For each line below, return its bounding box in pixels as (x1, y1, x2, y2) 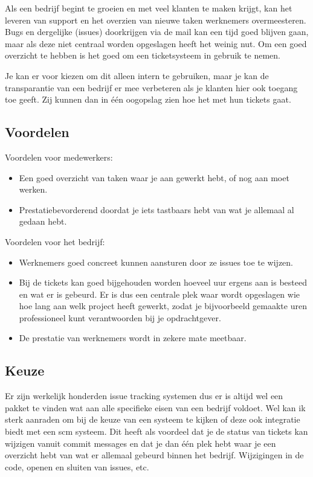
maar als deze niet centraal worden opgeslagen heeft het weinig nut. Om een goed (5, 37, 307, 50)
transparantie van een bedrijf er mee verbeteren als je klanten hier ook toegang (5, 81, 298, 94)
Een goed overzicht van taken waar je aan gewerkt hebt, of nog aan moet (19, 171, 289, 184)
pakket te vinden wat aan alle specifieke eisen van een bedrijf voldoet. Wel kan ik (5, 401, 306, 414)
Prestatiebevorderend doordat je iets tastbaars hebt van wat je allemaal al (19, 203, 294, 216)
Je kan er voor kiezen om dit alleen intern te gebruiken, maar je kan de (5, 69, 269, 82)
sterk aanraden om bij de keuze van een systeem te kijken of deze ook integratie (5, 413, 300, 426)
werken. (19, 183, 48, 196)
